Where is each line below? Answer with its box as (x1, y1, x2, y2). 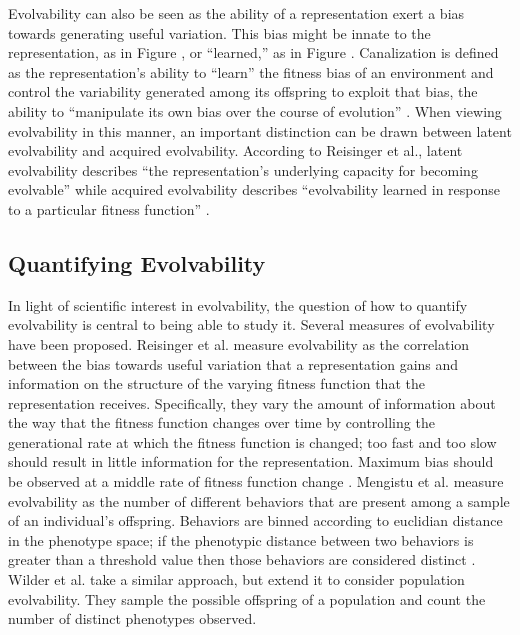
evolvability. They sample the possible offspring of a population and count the (8, 588, 486, 609)
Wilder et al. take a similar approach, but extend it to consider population (8, 569, 465, 590)
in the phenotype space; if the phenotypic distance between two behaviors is (8, 529, 474, 550)
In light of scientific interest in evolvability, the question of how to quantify (8, 294, 468, 315)
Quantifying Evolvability (8, 247, 266, 278)
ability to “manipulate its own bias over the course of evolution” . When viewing (8, 100, 502, 121)
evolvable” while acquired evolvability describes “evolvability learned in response (8, 179, 501, 200)
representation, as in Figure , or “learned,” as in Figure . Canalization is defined (8, 42, 499, 63)
